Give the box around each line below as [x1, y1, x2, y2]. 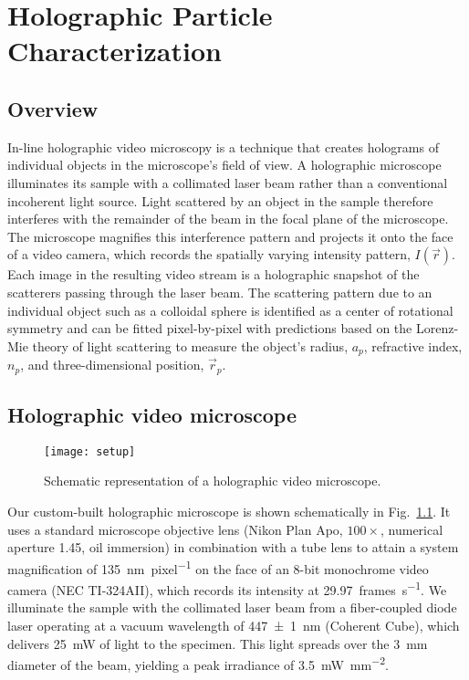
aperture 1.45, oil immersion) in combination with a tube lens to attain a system [7, 538, 459, 557]
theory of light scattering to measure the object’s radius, [32, 336, 349, 355]
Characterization [7, 32, 222, 69]
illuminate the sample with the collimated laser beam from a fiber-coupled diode [7, 598, 457, 617]
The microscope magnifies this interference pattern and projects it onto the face [7, 226, 453, 246]
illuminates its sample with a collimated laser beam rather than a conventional [7, 173, 448, 192]
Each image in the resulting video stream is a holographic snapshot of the [7, 265, 420, 284]
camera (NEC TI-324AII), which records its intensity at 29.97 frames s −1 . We [7, 578, 447, 599]
